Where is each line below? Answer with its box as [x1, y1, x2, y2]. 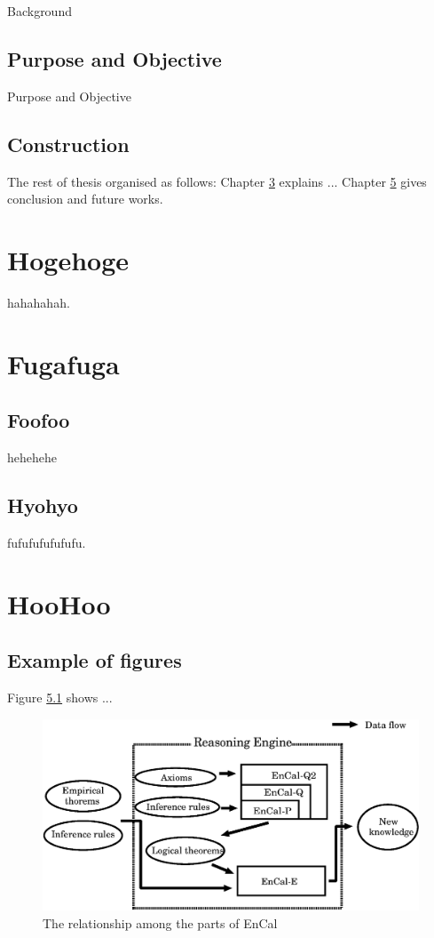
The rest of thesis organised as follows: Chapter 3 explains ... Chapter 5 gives [7, 172, 427, 190]
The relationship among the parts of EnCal [43, 913, 278, 932]
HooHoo [7, 585, 111, 621]
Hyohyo [7, 492, 78, 519]
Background [7, 2, 72, 20]
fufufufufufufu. [7, 533, 86, 551]
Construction [7, 130, 130, 157]
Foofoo [7, 406, 70, 434]
